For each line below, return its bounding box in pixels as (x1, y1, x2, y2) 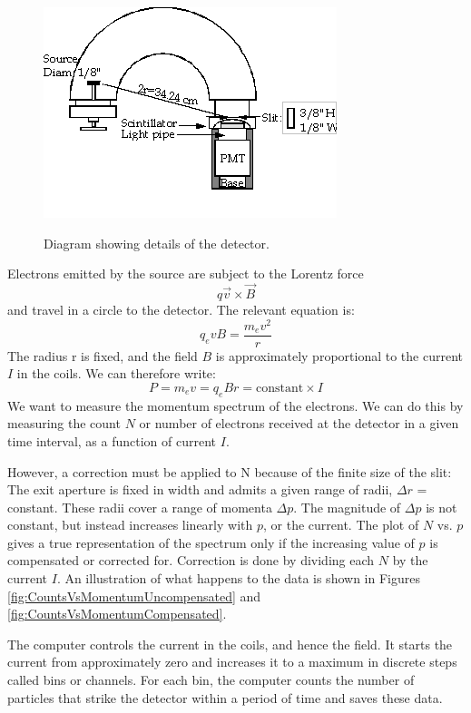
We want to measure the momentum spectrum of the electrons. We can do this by (7, 396, 464, 415)
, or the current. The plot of (263, 515, 419, 534)
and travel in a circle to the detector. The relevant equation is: (7, 300, 355, 318)
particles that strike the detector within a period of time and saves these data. (7, 688, 443, 707)
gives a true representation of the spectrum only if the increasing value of (7, 532, 415, 552)
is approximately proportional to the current (215, 346, 463, 365)
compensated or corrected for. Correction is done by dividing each (7, 551, 375, 570)
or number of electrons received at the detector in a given (139, 414, 459, 433)
